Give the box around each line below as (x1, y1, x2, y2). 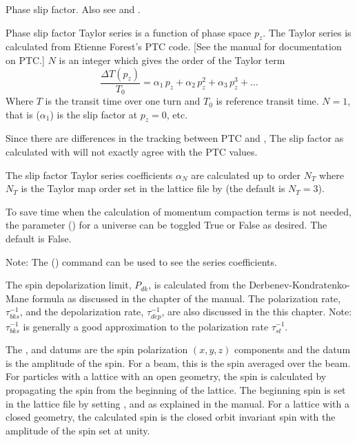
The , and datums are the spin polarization (6, 342, 188, 357)
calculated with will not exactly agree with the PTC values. (6, 145, 258, 159)
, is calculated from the (148, 277, 246, 292)
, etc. (166, 107, 188, 121)
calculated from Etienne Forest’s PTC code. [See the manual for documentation (6, 39, 342, 54)
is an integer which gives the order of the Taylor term (59, 52, 285, 67)
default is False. (6, 231, 72, 246)
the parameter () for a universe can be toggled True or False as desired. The (6, 218, 327, 232)
